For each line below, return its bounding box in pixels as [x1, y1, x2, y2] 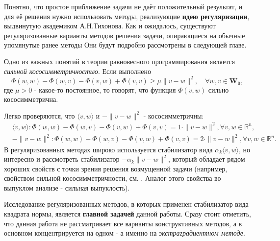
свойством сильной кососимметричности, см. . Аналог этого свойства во [4, 173, 221, 183]
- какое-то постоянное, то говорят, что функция [34, 84, 176, 95]
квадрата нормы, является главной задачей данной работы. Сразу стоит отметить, [4, 209, 251, 219]
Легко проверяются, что [4, 110, 75, 120]
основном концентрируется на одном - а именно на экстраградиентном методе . [4, 228, 245, 238]
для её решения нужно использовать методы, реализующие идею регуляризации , [4, 11, 250, 21]
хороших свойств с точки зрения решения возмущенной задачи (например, [4, 163, 228, 173]
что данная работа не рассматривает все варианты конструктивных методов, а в [4, 218, 242, 228]
